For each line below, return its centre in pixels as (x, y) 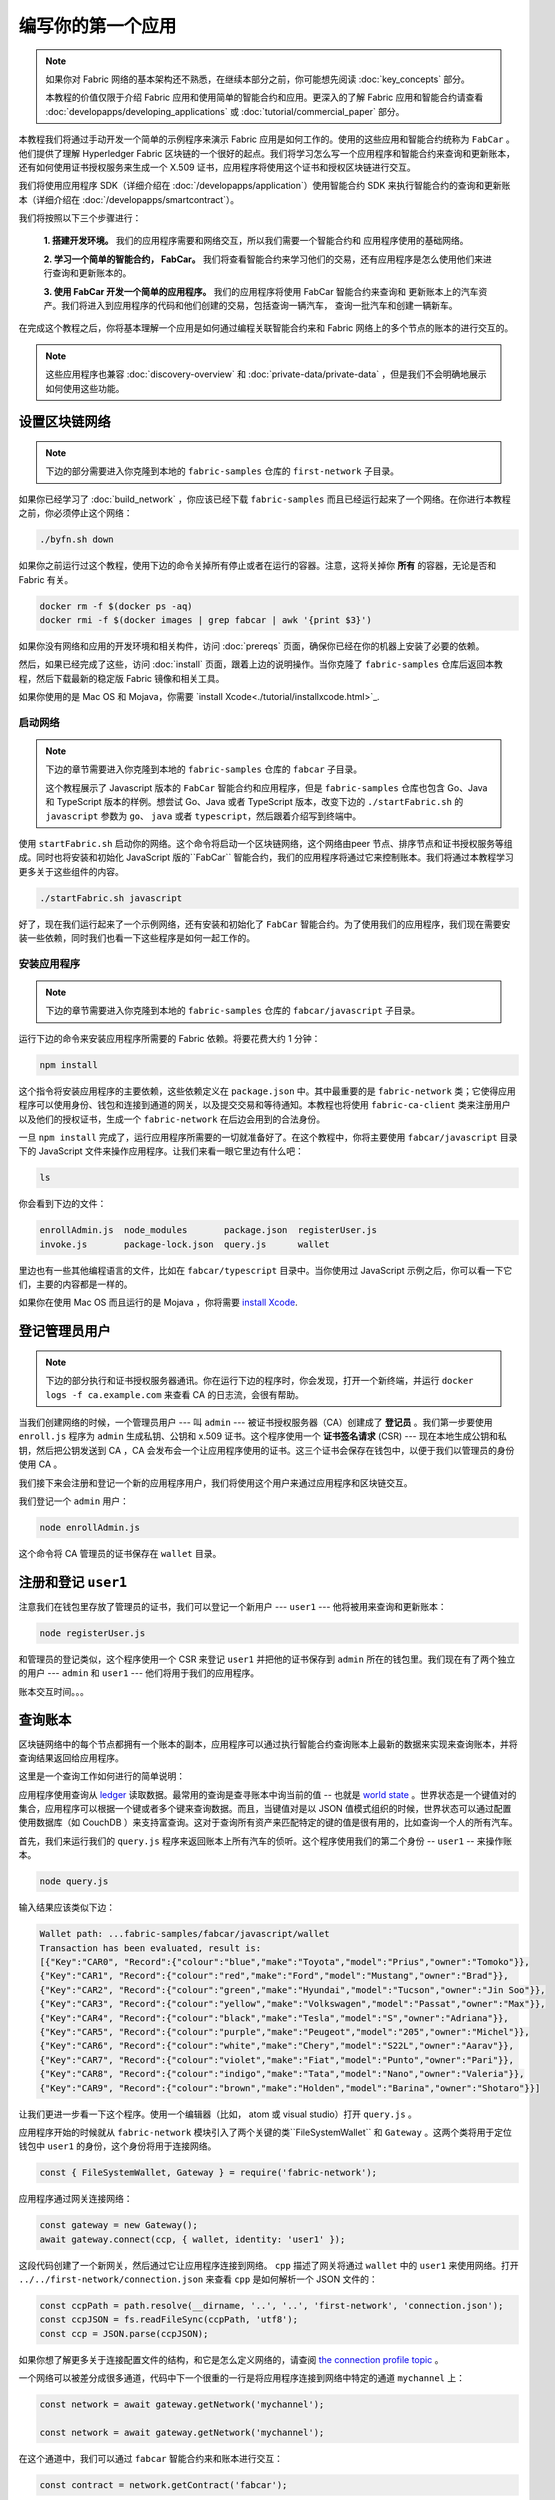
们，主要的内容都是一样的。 (75, 1284)
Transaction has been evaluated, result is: (150, 1948)
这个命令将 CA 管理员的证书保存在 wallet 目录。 (120, 1553)
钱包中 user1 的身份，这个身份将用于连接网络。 (117, 2146)
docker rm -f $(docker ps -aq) (116, 606)
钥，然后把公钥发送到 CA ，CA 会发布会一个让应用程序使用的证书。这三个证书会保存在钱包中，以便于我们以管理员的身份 (266, 1450)
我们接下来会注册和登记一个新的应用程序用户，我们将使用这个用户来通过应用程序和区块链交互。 (215, 1482)
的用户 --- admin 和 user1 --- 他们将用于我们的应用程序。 (139, 1673)
